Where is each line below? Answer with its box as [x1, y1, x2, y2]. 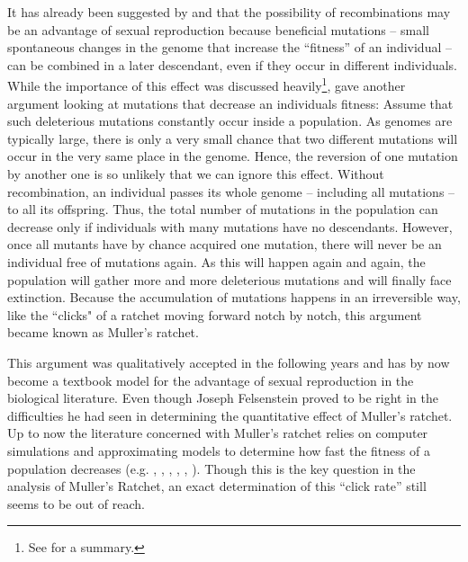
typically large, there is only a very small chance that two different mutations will [7, 129, 458, 147]
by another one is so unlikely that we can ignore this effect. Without [7, 165, 384, 183]
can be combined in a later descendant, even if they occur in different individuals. [7, 55, 458, 74]
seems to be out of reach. [7, 494, 145, 513]
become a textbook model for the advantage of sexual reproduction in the [7, 370, 414, 389]
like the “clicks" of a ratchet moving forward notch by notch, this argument [7, 305, 422, 324]
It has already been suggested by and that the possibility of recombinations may [7, 3, 451, 21]
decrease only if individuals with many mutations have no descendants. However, [7, 217, 453, 236]
